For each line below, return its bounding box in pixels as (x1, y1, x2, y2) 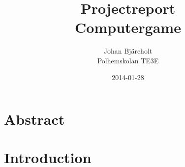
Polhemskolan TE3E (97, 55, 159, 65)
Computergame (75, 17, 181, 37)
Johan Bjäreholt (103, 46, 153, 56)
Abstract (4, 109, 65, 129)
